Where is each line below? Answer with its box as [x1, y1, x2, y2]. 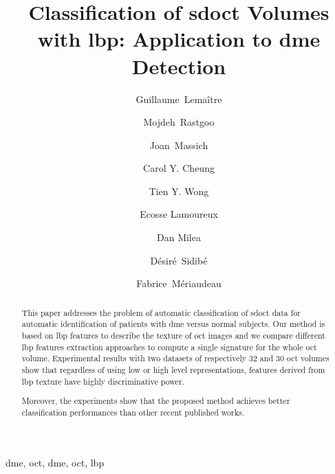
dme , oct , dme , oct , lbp [6, 455, 105, 470]
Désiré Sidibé [150, 253, 208, 267]
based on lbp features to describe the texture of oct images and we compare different [21, 329, 325, 341]
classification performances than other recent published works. [21, 406, 244, 418]
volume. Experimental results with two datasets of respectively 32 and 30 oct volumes [21, 352, 329, 364]
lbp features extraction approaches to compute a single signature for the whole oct [21, 341, 317, 352]
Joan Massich [149, 137, 208, 152]
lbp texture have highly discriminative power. [21, 375, 184, 387]
